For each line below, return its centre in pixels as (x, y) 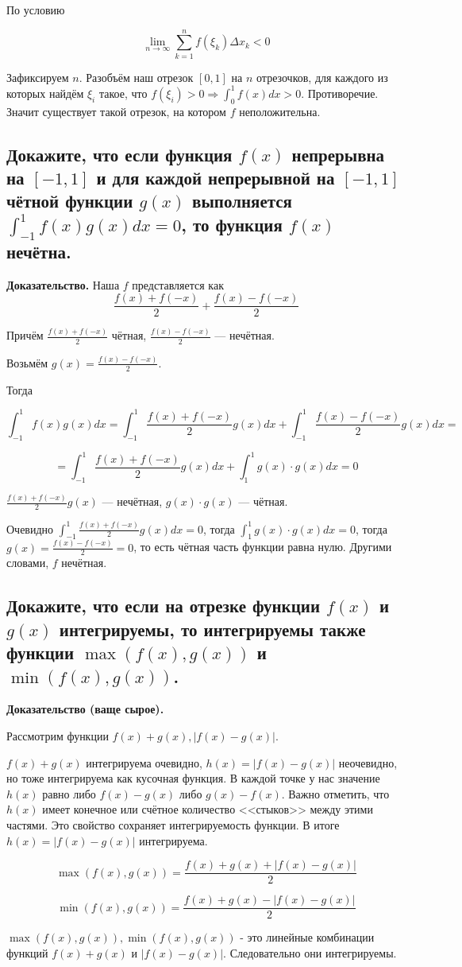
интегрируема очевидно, (144, 762)
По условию (36, 10)
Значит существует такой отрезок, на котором (116, 111)
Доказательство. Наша (63, 284)
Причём (25, 335)
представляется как (178, 284)
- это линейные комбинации (307, 937)
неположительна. (280, 111)
